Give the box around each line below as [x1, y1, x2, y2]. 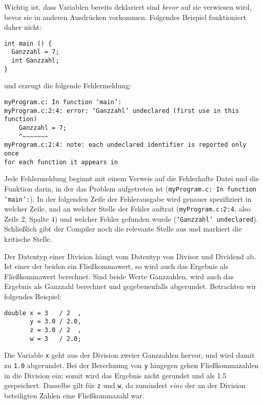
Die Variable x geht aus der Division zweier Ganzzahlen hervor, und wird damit [4, 350, 255, 360]
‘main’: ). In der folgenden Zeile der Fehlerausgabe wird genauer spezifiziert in [4, 193, 252, 204]
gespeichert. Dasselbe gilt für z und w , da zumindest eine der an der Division [4, 380, 246, 391]
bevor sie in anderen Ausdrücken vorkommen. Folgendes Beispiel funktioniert [4, 11, 246, 22]
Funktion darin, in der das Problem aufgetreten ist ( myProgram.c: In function [4, 183, 257, 194]
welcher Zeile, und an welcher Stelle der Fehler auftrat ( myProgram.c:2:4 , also [4, 203, 251, 214]
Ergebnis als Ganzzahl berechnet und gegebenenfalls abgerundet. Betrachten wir [4, 281, 257, 292]
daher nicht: [4, 22, 42, 32]
